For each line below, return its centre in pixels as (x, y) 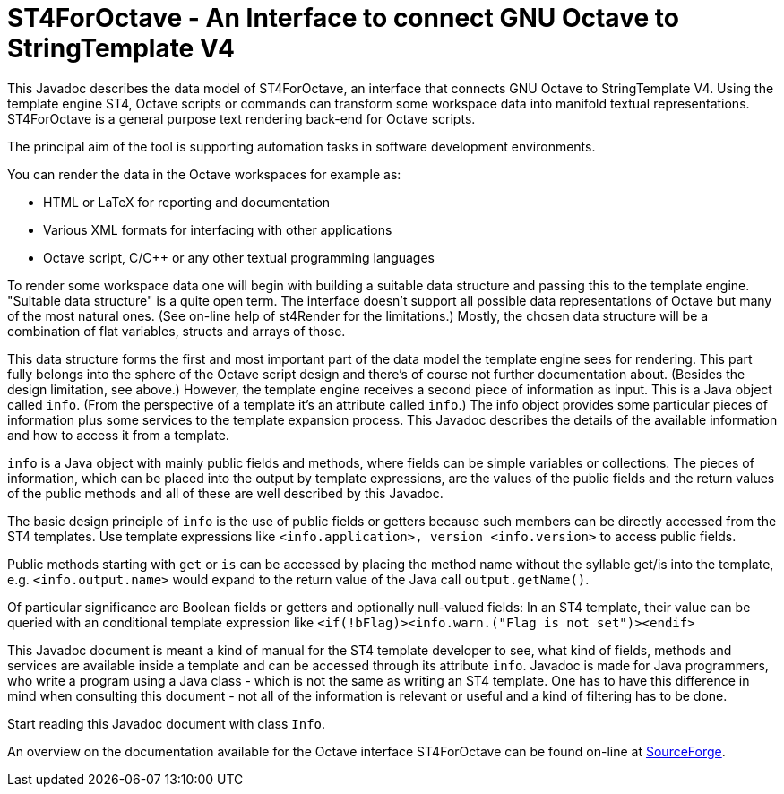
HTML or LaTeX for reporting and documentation (187, 202)
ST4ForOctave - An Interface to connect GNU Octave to (343, 18)
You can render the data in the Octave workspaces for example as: (204, 174)
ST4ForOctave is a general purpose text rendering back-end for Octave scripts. (241, 118)
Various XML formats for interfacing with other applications (218, 229)
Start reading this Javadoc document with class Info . (167, 723)
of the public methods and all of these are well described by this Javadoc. (225, 493)
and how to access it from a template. (118, 435)
